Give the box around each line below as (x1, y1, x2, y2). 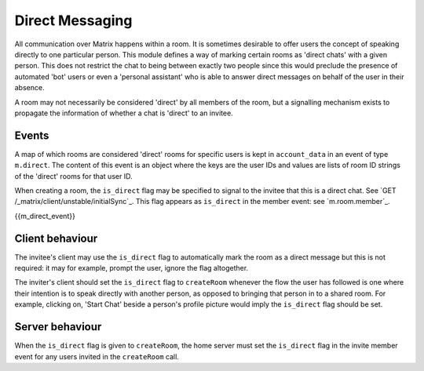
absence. (14, 83, 45, 93)
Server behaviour (14, 320, 102, 333)
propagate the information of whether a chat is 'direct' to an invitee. (14, 108, 233, 118)
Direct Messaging (14, 12, 133, 29)
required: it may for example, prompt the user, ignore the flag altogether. (14, 264, 249, 273)
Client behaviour (14, 231, 98, 245)
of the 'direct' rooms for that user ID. (14, 171, 133, 180)
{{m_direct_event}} (14, 211, 76, 220)
